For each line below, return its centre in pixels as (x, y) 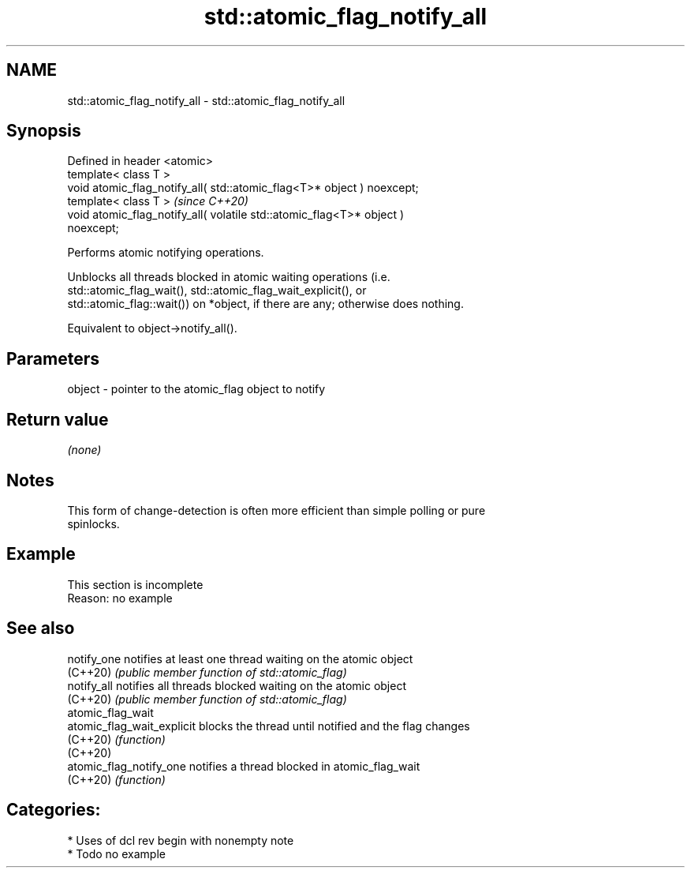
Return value (58, 419)
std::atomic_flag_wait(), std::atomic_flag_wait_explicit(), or (217, 291)
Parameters (53, 358)
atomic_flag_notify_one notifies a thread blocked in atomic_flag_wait (244, 766)
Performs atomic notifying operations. (166, 253)
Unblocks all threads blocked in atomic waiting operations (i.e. (229, 277)
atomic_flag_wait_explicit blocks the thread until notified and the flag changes (269, 726)
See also (41, 628)
